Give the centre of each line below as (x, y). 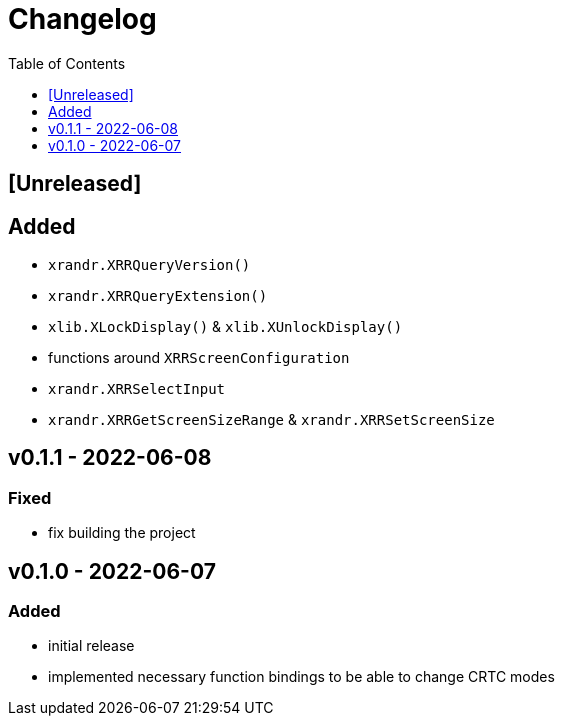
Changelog (82, 19)
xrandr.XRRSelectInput (137, 389)
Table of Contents (67, 63)
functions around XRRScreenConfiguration (199, 358)
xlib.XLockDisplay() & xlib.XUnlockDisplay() (225, 327)
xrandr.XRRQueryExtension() (158, 296)
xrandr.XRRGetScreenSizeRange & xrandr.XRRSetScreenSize (271, 420)
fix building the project (122, 533)
